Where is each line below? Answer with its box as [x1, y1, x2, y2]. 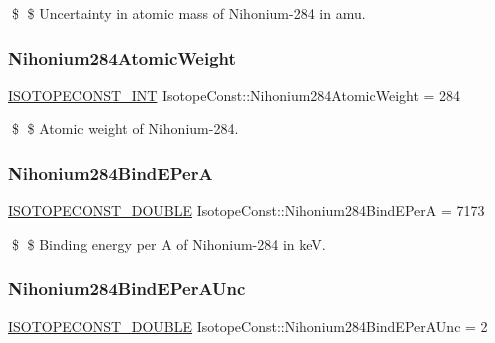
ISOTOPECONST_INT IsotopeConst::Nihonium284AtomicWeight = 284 [8, 84, 461, 105]
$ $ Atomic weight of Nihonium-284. [11, 118, 239, 139]
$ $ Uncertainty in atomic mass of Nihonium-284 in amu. [11, 3, 366, 23]
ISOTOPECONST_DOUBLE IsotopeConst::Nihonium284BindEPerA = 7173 [8, 200, 485, 221]
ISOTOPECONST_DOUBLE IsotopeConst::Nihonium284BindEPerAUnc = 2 [8, 315, 488, 336]
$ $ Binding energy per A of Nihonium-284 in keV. [11, 233, 326, 254]
